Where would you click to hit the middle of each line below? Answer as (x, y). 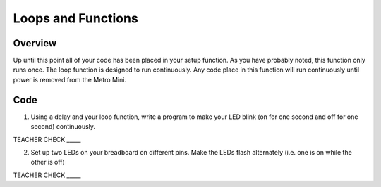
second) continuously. (63, 127)
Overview (35, 43)
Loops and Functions (76, 18)
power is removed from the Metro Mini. (70, 79)
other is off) (48, 162)
